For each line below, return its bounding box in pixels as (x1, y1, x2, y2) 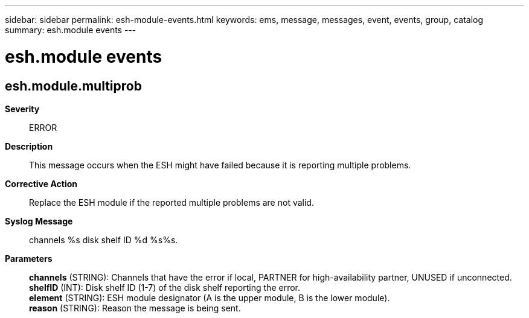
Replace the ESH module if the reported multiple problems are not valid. (29, 197, 314, 208)
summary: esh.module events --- (5, 25, 136, 35)
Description (5, 141, 53, 151)
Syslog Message (5, 215, 73, 226)
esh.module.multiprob (5, 78, 142, 94)
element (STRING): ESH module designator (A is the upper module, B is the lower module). (29, 292, 390, 303)
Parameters (5, 253, 53, 264)
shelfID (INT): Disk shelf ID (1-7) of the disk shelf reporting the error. (29, 282, 300, 293)
